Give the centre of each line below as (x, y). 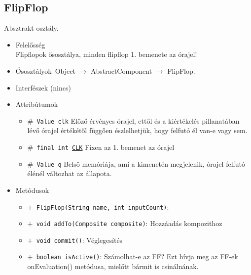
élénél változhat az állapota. (70, 173)
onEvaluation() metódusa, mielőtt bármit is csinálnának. (113, 266)
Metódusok (32, 190)
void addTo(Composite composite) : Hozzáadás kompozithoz (129, 223)
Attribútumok (37, 104)
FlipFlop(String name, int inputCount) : (103, 206)
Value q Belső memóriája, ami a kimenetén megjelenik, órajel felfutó (141, 163)
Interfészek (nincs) (43, 87)
